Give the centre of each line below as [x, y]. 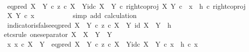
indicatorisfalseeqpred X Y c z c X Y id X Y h [89, 25]
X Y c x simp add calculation [72, 15]
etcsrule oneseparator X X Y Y [58, 34]
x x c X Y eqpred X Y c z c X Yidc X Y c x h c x [102, 43]
